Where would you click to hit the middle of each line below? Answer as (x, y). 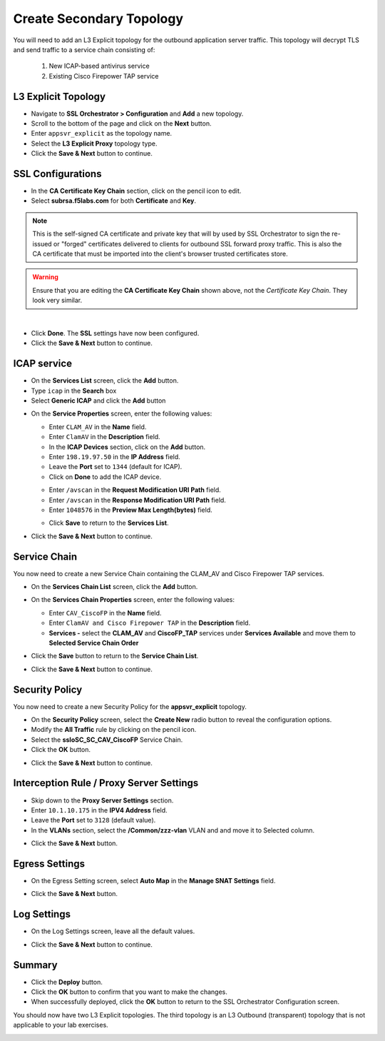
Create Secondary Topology (98, 19)
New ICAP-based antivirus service (99, 66)
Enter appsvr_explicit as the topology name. (102, 134)
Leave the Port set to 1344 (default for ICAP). (115, 467)
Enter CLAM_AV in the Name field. (98, 427)
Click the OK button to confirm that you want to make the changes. (129, 992)
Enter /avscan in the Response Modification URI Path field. (137, 500)
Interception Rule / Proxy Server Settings (106, 783)
